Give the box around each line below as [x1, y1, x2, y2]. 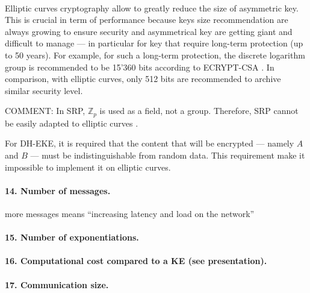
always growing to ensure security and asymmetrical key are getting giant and [5, 25, 293, 37]
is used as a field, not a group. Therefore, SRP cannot [99, 104, 299, 117]
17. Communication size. [5, 278, 109, 291]
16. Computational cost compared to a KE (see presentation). [5, 254, 267, 267]
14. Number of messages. [5, 184, 111, 197]
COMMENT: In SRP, [5, 104, 85, 117]
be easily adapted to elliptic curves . [5, 116, 138, 129]
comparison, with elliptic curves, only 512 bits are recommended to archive [5, 72, 281, 85]
